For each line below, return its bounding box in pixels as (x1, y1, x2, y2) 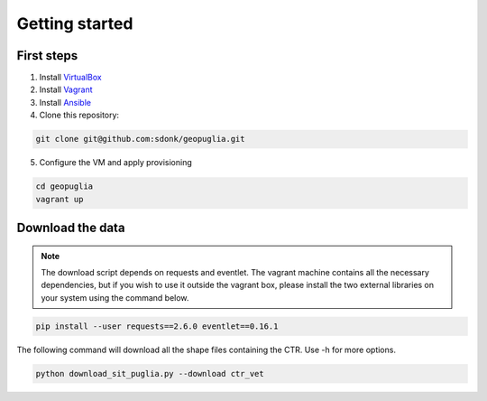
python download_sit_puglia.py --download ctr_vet (35, 368, 265, 378)
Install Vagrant (39, 84, 94, 95)
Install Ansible (39, 97, 92, 107)
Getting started (16, 14, 133, 33)
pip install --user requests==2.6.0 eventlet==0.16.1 (35, 321, 279, 331)
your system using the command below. (41, 292, 189, 303)
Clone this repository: (39, 109, 120, 121)
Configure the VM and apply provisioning (39, 157, 193, 168)
